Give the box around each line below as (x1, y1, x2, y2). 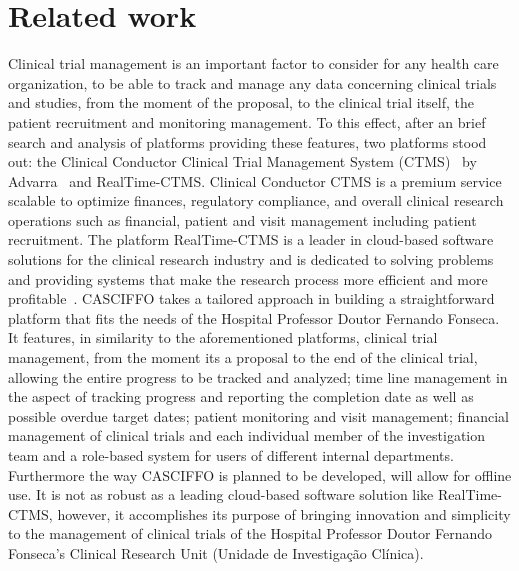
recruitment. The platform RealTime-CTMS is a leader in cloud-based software (8, 229, 494, 250)
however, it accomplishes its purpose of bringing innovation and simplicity (57, 503, 511, 524)
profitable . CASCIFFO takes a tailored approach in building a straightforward (8, 288, 495, 309)
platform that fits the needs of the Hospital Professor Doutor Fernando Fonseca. (8, 307, 500, 328)
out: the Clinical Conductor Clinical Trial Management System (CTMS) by (8, 151, 477, 172)
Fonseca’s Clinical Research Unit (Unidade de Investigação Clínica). (8, 542, 424, 563)
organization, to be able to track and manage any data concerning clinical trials (8, 72, 497, 93)
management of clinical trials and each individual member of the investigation (8, 425, 486, 446)
